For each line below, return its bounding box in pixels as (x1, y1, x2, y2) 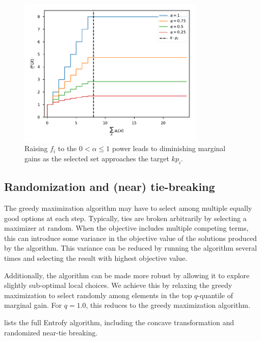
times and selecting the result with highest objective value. (4, 252, 188, 263)
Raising (24, 143, 48, 154)
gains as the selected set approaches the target (24, 153, 169, 163)
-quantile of (197, 289, 233, 300)
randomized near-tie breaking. (4, 327, 98, 337)
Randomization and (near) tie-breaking (4, 179, 215, 194)
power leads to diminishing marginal (112, 143, 226, 154)
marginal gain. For (4, 300, 62, 310)
